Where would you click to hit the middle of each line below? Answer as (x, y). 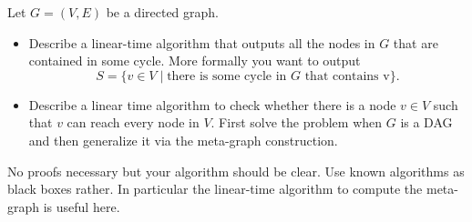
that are (416, 42)
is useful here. (82, 206)
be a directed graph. (162, 12)
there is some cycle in (227, 76)
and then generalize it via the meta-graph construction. (183, 140)
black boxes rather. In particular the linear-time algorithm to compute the (215, 189)
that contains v (347, 76)
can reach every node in (133, 122)
